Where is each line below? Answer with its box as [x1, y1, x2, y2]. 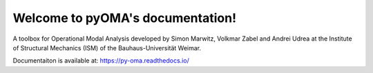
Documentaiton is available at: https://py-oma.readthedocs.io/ [12, 56, 189, 65]
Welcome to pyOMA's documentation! [12, 10, 237, 25]
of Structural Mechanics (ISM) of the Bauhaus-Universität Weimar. [12, 43, 202, 52]
